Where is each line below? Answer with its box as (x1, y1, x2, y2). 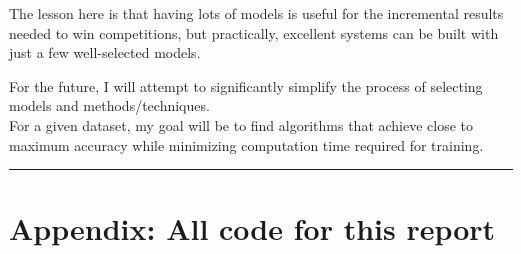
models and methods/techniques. (9, 95, 210, 116)
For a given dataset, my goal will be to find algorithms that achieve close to (9, 114, 474, 135)
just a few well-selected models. (9, 42, 201, 63)
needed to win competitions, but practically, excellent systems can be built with (9, 22, 499, 43)
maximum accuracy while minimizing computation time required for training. (9, 134, 484, 155)
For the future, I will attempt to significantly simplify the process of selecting (9, 75, 483, 96)
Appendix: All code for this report (9, 208, 496, 249)
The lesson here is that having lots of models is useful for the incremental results (9, 3, 504, 23)
